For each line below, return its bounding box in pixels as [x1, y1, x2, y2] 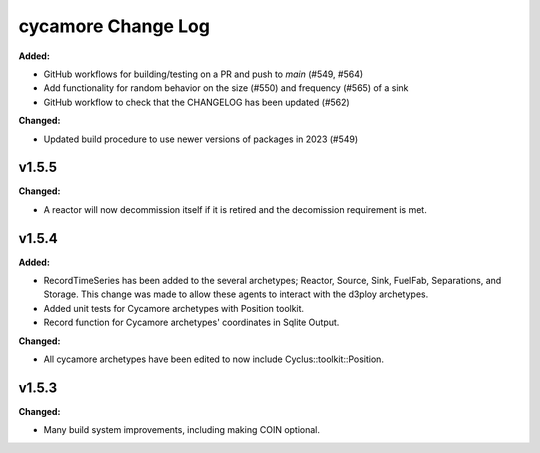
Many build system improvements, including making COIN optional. [43, 424, 320, 436]
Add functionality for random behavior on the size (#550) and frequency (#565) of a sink [43, 82, 409, 94]
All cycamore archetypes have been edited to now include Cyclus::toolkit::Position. [43, 353, 385, 365]
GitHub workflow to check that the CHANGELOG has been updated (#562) [43, 96, 350, 108]
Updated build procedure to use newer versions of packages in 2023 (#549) [43, 133, 359, 145]
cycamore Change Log [18, 15, 210, 37]
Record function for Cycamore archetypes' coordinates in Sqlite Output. [43, 316, 340, 329]
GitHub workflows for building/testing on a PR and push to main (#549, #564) [43, 68, 364, 80]
